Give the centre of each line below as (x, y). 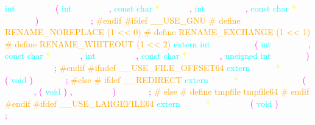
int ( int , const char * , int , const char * (150, 8)
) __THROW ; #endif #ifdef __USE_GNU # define (138, 20)
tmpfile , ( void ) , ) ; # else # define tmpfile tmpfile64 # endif (157, 91)
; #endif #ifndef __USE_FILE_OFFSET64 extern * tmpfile (182, 67)
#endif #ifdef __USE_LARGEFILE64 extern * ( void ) (142, 103)
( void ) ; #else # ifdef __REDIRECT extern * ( (156, 79)
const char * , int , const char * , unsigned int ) (157, 56)
